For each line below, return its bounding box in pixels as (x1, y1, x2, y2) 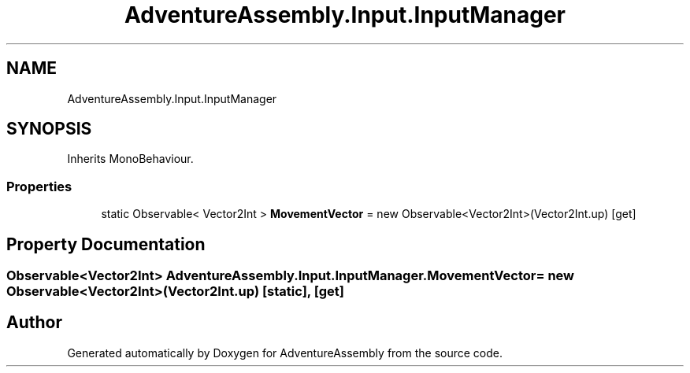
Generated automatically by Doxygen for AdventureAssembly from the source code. (67, 345, 503, 360)
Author (6, 312, 62, 333)
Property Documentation (6, 234, 206, 254)
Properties (6, 178, 72, 194)
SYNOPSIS (6, 119, 92, 139)
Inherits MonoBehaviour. (67, 152, 194, 166)
